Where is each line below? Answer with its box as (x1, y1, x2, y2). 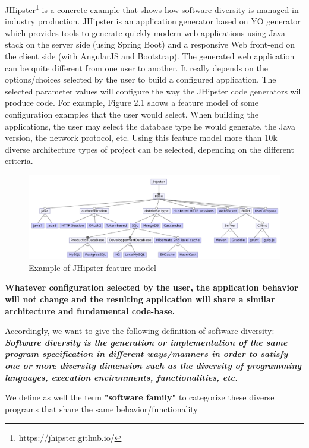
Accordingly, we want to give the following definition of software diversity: (5, 324, 275, 337)
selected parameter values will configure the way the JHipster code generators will (5, 84, 304, 97)
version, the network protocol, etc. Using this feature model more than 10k (5, 131, 278, 144)
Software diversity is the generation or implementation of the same (5, 336, 288, 348)
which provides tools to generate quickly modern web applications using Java (5, 26, 285, 39)
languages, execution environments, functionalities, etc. (5, 371, 238, 383)
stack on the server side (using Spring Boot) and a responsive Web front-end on (5, 38, 295, 51)
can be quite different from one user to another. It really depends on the (5, 61, 268, 74)
